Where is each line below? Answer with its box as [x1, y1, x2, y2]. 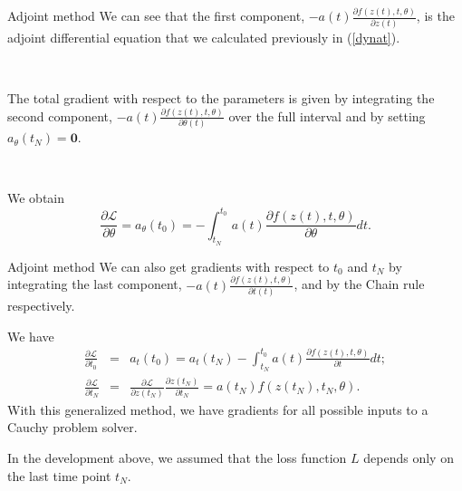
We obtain [7, 188, 65, 207]
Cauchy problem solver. [7, 418, 138, 437]
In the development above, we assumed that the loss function [7, 448, 347, 467]
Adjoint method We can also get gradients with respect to [7, 256, 330, 275]
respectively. [7, 296, 75, 315]
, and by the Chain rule [294, 274, 425, 294]
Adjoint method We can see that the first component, [7, 6, 305, 25]
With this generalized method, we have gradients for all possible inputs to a [7, 400, 428, 419]
